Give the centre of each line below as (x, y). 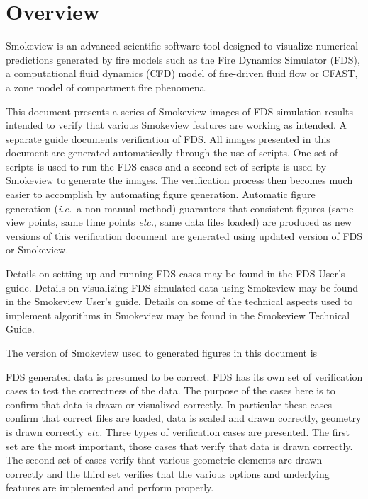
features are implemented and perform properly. (110, 487)
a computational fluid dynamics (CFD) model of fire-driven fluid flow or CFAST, (182, 73)
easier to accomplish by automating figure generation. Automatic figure (161, 194)
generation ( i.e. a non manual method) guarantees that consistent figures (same (180, 208)
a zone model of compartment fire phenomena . (107, 87)
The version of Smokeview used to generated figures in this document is (162, 352)
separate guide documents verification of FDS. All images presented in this (168, 138)
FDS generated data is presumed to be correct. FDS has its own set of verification (184, 376)
